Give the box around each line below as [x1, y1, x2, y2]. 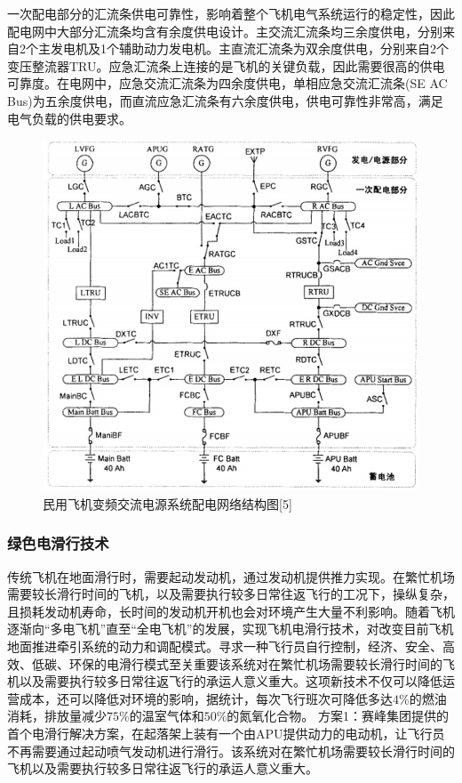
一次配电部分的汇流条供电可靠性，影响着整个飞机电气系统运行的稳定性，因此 [7, 4, 455, 22]
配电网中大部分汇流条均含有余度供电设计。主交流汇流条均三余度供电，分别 [7, 21, 442, 40]
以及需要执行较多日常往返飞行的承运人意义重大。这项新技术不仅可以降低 [19, 672, 442, 690]
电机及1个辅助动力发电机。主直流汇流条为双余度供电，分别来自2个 [62, 39, 449, 58]
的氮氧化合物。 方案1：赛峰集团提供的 [227, 706, 450, 725]
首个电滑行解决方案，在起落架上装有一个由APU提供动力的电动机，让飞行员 [7, 723, 445, 742]
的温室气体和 [129, 706, 204, 725]
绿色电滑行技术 [7, 532, 109, 554]
